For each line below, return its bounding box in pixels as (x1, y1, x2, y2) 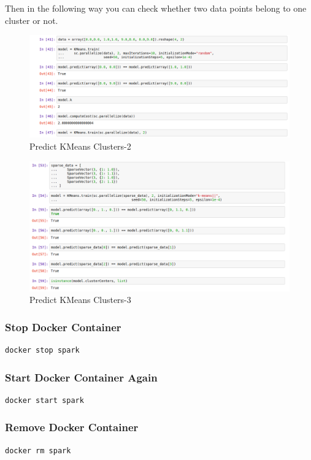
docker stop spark (5, 346, 80, 355)
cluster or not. (5, 13, 58, 26)
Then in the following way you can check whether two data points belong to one (5, 2, 307, 14)
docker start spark (5, 396, 84, 405)
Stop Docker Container (5, 319, 121, 334)
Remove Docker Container (5, 420, 139, 435)
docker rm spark (5, 446, 71, 455)
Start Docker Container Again (5, 369, 158, 385)
